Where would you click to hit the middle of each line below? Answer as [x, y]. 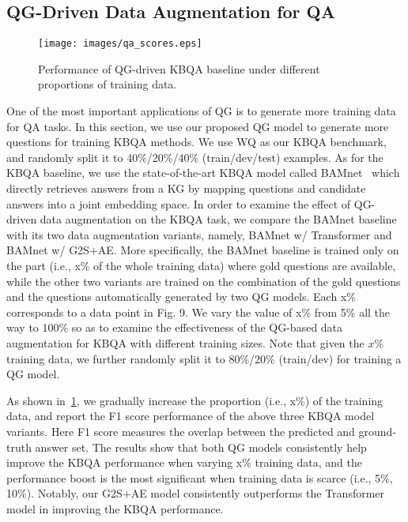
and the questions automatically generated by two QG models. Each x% [181, 297]
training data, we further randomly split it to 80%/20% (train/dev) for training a [204, 358]
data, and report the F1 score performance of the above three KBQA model [191, 416]
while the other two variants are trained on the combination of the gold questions [204, 281]
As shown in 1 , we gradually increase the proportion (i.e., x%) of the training [195, 400]
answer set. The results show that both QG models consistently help [201, 447]
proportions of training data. [108, 84]
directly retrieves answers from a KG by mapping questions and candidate [186, 188]
